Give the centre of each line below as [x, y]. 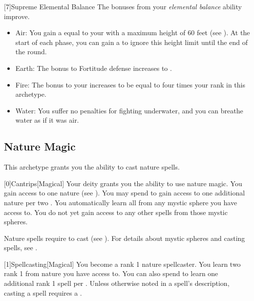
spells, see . [21, 247]
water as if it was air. [47, 120]
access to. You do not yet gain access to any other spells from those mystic [116, 212]
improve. [17, 16]
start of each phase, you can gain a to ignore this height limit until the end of [131, 42]
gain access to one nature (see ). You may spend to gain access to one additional [125, 193]
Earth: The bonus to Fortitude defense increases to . [94, 68]
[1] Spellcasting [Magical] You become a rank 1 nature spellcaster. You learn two [122, 264]
